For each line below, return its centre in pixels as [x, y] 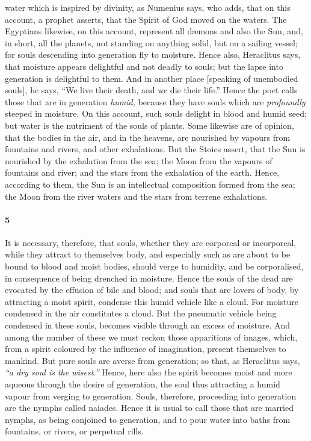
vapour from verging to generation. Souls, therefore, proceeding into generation [151, 396]
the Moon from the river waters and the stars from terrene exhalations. [136, 196]
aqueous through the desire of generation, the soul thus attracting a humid [143, 384]
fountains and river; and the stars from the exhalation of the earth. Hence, [142, 172]
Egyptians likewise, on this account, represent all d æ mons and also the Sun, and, [154, 31]
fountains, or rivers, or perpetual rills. [74, 431]
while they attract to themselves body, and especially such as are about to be [148, 254]
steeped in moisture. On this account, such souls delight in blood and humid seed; [156, 113]
